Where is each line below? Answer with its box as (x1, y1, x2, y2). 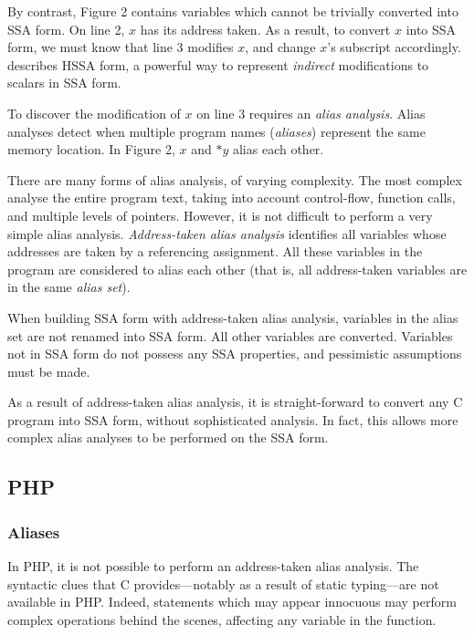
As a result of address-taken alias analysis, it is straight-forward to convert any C (7, 392, 463, 411)
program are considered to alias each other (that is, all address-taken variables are (7, 259, 468, 278)
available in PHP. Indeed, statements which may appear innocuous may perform (7, 592, 457, 611)
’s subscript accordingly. (327, 37, 461, 57)
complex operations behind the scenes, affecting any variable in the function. (7, 609, 437, 629)
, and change (245, 37, 316, 57)
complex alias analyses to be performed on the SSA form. (7, 428, 329, 447)
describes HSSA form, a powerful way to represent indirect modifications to (7, 55, 429, 74)
